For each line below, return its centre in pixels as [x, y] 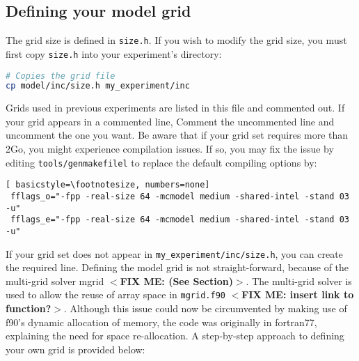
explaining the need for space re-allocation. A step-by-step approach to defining [175, 336]
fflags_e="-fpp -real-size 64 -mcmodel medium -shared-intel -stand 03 [180, 220]
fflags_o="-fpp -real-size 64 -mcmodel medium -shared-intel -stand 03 [180, 196]
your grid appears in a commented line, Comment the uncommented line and [170, 121]
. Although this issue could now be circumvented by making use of [205, 308]
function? [29, 308]
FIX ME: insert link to [298, 294]
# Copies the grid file [61, 76]
